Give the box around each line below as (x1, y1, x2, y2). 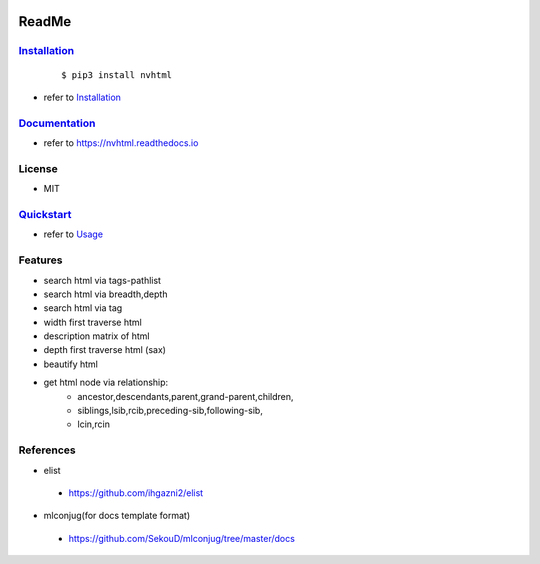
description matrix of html (43, 330, 150, 342)
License (18, 161, 59, 175)
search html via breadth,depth (43, 288, 168, 300)
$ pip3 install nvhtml (61, 69, 173, 80)
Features (18, 253, 63, 267)
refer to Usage (43, 228, 104, 240)
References (18, 443, 76, 457)
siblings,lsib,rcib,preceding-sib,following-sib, (77, 405, 264, 417)
